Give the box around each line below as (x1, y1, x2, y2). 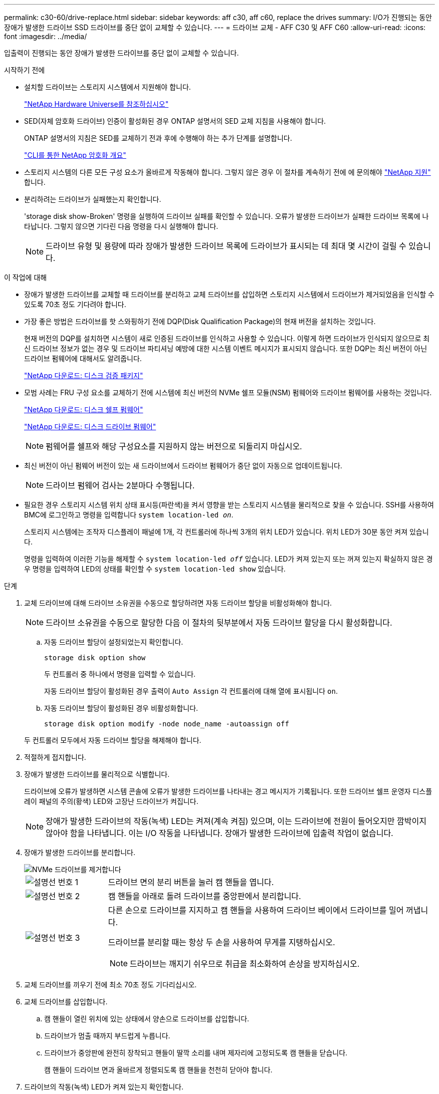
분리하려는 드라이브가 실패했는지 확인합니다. (24, 195, 161, 203)
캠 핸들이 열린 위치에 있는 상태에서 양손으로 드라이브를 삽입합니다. (44, 1014, 250, 1023)
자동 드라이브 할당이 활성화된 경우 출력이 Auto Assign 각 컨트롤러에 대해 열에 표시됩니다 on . (44, 687, 338, 695)
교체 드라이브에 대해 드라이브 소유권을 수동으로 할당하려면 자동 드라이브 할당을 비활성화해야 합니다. (24, 599, 332, 607)
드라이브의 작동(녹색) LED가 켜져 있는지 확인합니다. (24, 1082, 183, 1091)
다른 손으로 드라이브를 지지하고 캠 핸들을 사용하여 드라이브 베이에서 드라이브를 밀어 (108, 905, 404, 915)
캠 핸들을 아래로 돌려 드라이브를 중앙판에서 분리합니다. (108, 891, 301, 901)
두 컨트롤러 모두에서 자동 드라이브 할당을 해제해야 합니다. (24, 736, 201, 744)
